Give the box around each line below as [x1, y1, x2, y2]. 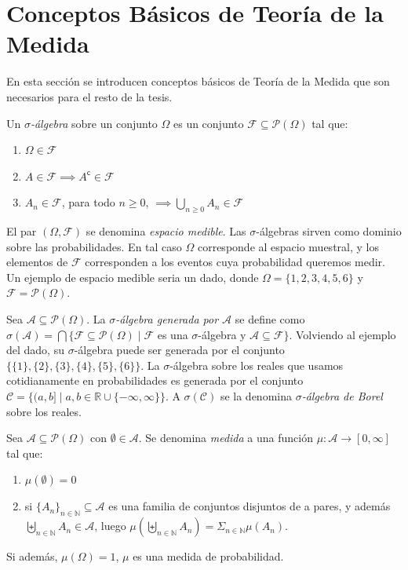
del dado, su [6, 342, 64, 358]
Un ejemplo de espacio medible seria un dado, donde [6, 269, 259, 285]
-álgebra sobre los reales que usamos [169, 356, 344, 373]
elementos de [6, 254, 68, 270]
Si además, [6, 548, 58, 565]
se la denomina [220, 388, 292, 404]
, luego [94, 517, 126, 534]
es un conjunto [173, 115, 244, 131]
